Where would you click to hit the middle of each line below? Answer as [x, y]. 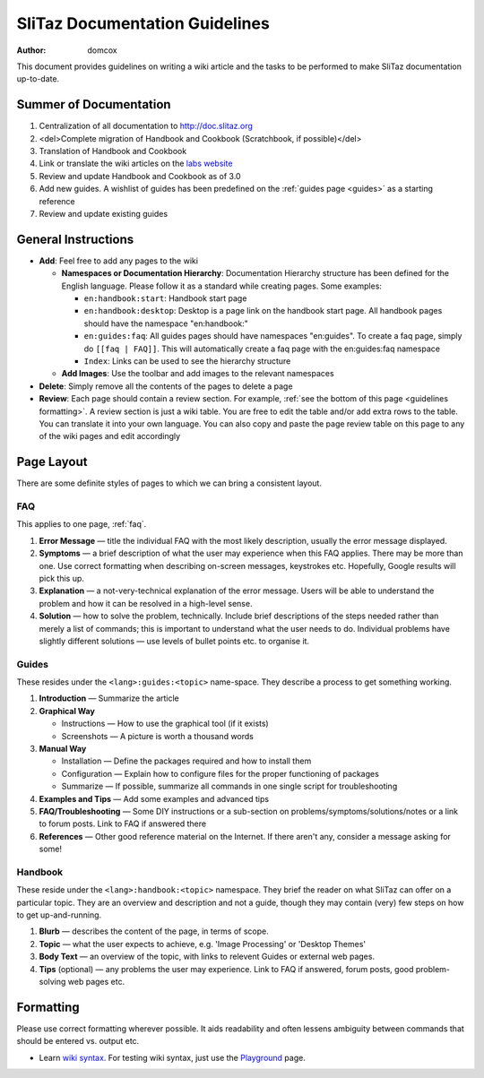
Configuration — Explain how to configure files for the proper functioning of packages [220, 773]
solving [52, 982]
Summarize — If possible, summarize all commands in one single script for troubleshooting [229, 786]
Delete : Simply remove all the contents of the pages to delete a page [166, 386]
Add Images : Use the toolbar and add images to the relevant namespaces [198, 374]
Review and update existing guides [104, 213]
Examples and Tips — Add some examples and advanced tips [154, 798]
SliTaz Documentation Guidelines [143, 23]
